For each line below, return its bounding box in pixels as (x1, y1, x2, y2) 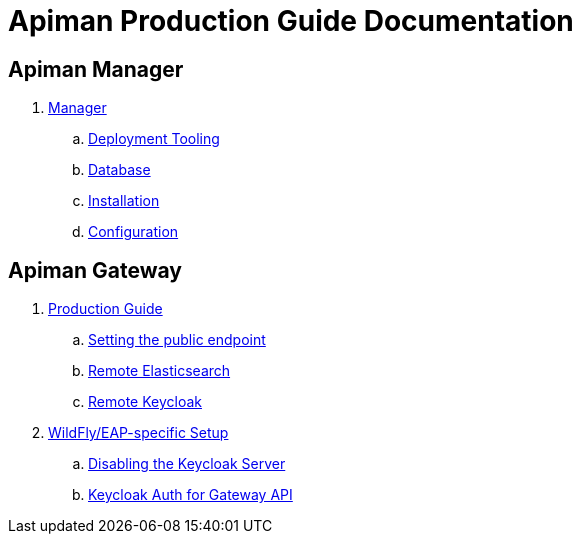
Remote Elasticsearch (88, 362, 231, 380)
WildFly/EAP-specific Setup (48, 424, 229, 442)
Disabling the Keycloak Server (88, 455, 286, 473)
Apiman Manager (8, 56, 184, 82)
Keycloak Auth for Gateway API (88, 486, 293, 504)
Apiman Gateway (8, 257, 182, 283)
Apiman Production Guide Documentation (8, 4, 574, 38)
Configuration (88, 223, 179, 241)
